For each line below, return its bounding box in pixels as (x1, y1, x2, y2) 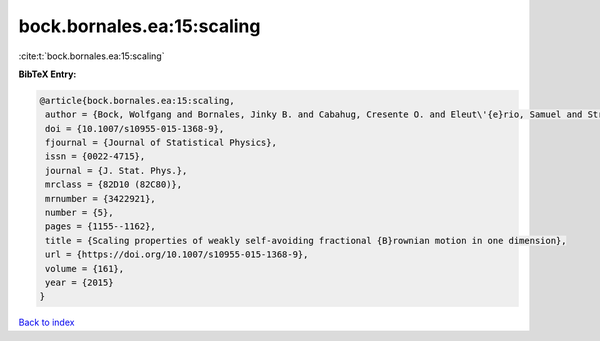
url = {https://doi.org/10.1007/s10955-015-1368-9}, (45, 249, 309, 260)
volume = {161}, (45, 263, 125, 274)
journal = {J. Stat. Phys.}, (45, 165, 188, 176)
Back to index (18, 316, 75, 329)
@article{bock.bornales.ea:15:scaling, (39, 95, 235, 106)
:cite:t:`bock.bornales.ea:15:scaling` (18, 50, 165, 62)
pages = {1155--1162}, (45, 221, 157, 232)
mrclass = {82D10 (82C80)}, (45, 179, 183, 190)
